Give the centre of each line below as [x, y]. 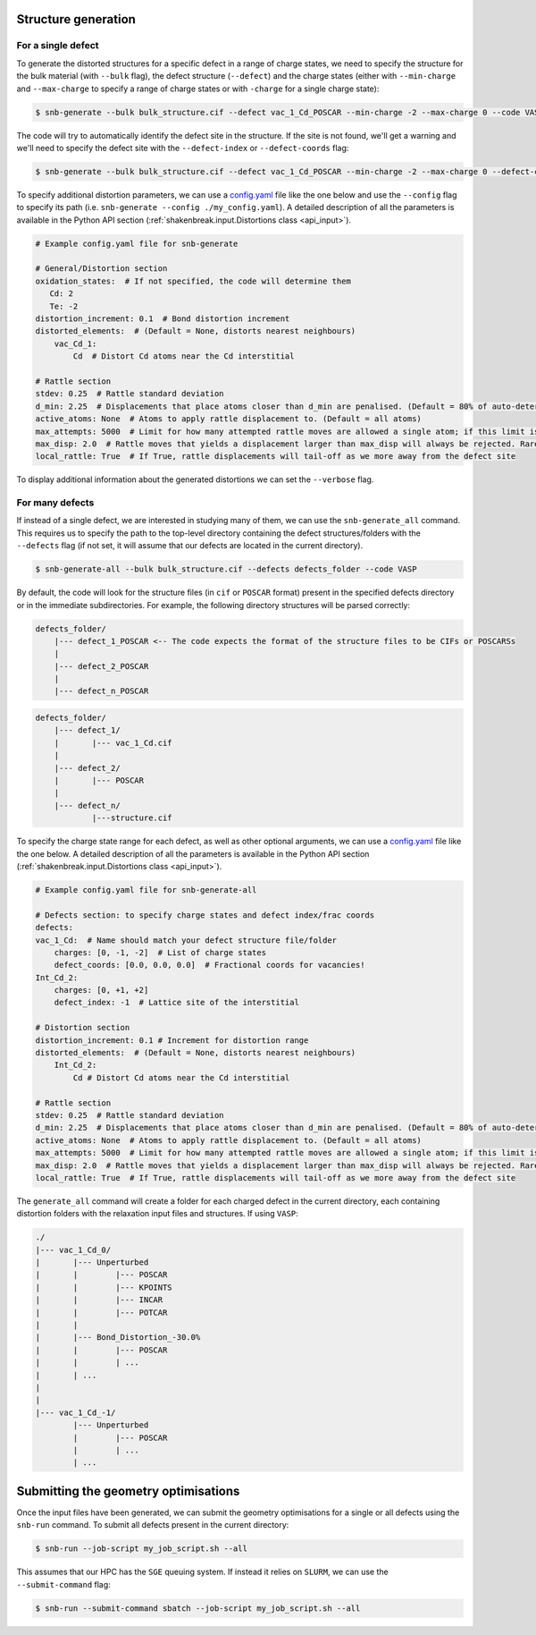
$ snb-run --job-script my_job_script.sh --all [141, 1549]
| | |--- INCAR [99, 1300]
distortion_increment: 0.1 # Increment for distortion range [172, 1040]
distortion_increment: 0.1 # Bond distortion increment [163, 318]
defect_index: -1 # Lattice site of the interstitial [176, 1003]
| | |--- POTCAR [101, 1312]
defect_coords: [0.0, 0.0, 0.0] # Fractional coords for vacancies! [209, 965]
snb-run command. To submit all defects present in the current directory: [153, 1525]
